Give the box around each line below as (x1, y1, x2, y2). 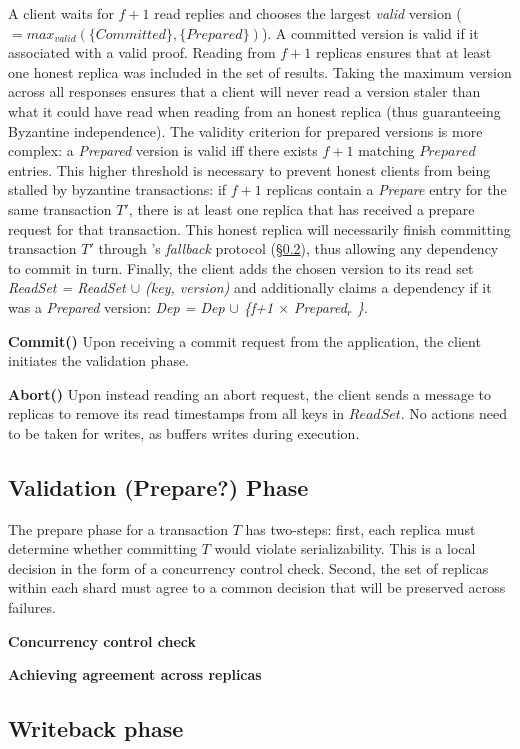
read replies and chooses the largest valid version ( (154, 3, 462, 23)
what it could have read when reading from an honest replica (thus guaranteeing (8, 100, 501, 121)
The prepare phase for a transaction (8, 518, 229, 539)
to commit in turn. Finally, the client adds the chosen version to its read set (8, 257, 474, 278)
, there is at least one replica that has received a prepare (128, 198, 475, 219)
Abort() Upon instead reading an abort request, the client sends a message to (8, 383, 491, 404)
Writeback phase (8, 713, 184, 744)
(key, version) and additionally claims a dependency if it (145, 277, 492, 298)
